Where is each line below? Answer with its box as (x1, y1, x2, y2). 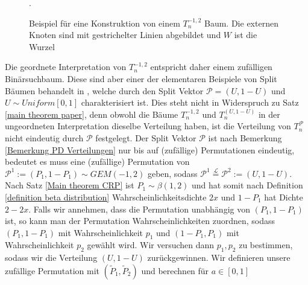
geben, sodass (147, 167, 198, 179)
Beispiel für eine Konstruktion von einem (29, 16, 180, 29)
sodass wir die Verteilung (5, 251, 98, 264)
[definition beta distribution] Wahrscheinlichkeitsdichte (5, 190, 207, 203)
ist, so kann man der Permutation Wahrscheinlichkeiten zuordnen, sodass (5, 214, 275, 227)
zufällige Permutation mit (5, 264, 99, 277)
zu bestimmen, (239, 239, 293, 251)
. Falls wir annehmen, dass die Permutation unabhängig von (28, 202, 250, 215)
